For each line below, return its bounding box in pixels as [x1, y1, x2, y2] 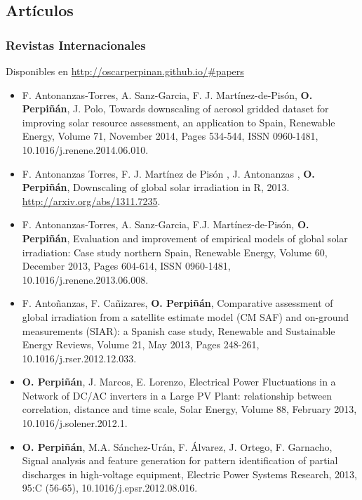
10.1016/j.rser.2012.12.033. [22, 350, 137, 365]
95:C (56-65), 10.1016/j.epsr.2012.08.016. [22, 480, 198, 495]
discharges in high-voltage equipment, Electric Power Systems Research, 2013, [22, 466, 357, 481]
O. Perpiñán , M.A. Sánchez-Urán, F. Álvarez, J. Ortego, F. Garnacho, [22, 439, 333, 454]
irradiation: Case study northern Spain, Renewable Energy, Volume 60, [22, 244, 328, 259]
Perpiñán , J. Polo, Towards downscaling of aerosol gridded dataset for [22, 101, 329, 116]
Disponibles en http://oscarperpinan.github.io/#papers [6, 64, 244, 78]
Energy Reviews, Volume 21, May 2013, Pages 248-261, [22, 337, 260, 352]
